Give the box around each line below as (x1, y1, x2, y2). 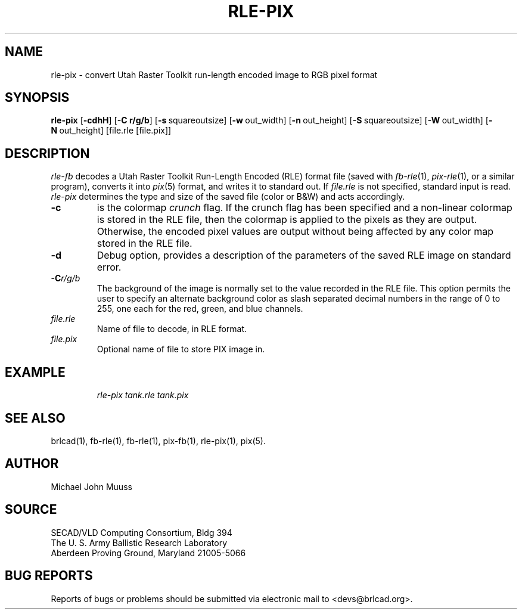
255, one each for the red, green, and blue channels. (97, 303, 303, 314)
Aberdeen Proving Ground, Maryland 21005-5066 (51, 547, 246, 558)
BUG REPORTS (5, 568, 93, 584)
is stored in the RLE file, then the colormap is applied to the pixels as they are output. (97, 213, 477, 226)
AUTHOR (5, 456, 59, 472)
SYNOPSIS (5, 90, 70, 106)
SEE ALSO (5, 410, 66, 426)
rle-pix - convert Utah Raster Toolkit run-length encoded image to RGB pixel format (51, 69, 378, 80)
